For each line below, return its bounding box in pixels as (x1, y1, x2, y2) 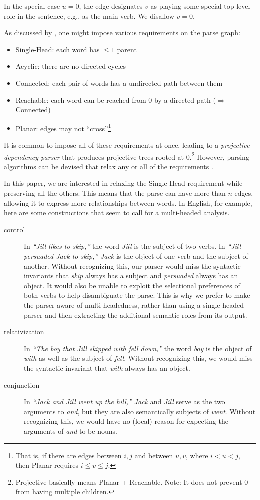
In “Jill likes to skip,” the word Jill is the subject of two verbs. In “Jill (24, 241, 241, 251)
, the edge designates (79, 1, 143, 11)
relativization (4, 326, 44, 337)
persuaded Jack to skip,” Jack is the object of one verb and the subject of (24, 251, 248, 261)
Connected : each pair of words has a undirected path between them (15, 77, 223, 88)
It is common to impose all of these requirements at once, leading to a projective (4, 140, 250, 150)
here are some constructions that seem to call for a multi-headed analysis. (4, 207, 230, 218)
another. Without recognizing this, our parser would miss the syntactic (24, 260, 241, 271)
